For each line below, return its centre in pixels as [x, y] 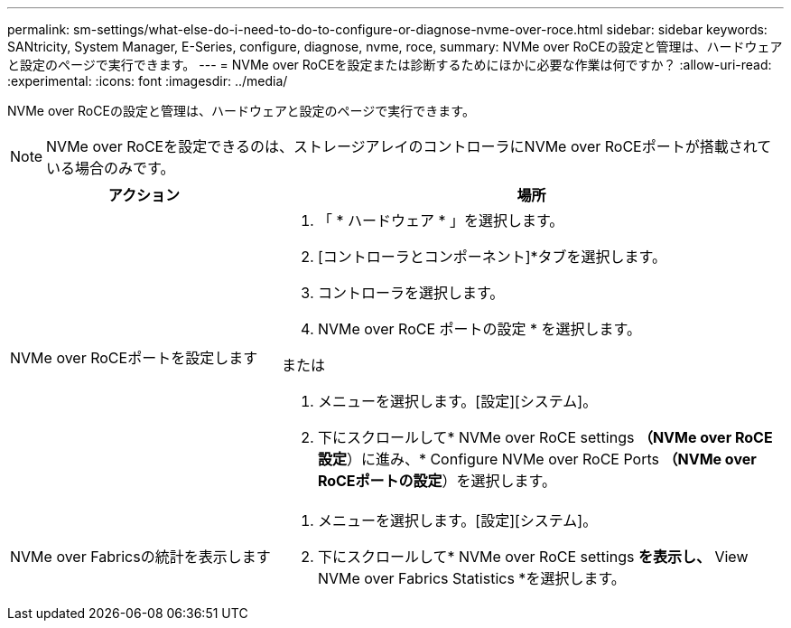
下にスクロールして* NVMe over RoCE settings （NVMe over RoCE [545, 437]
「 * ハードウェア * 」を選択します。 [441, 220]
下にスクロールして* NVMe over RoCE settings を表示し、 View [533, 557]
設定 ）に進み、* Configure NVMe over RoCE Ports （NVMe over [537, 459]
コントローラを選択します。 [411, 293]
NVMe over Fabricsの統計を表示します [140, 557]
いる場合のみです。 [111, 168]
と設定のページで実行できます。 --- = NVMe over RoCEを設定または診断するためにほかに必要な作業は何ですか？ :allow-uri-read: [390, 65]
